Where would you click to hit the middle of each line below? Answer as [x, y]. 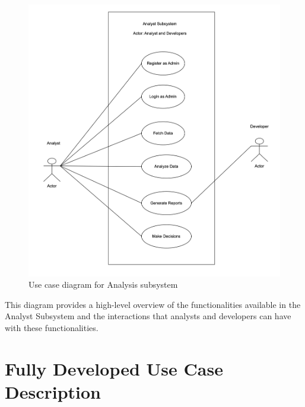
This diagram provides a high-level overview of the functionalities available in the [153, 304]
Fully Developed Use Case [114, 368]
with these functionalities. [52, 327]
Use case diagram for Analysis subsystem [103, 284]
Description [53, 391]
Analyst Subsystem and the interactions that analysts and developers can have [148, 316]
